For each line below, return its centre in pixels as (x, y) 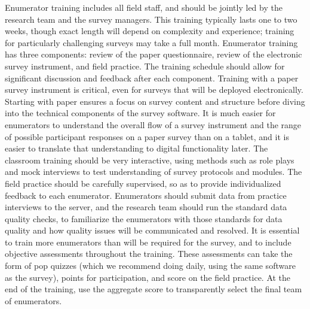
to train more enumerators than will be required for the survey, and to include (148, 242)
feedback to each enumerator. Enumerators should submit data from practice (146, 195)
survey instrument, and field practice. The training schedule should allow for (145, 66)
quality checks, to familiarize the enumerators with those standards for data (144, 218)
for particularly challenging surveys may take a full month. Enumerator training (151, 42)
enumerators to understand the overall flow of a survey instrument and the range (153, 124)
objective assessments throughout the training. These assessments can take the (149, 254)
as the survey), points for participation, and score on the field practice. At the (148, 277)
